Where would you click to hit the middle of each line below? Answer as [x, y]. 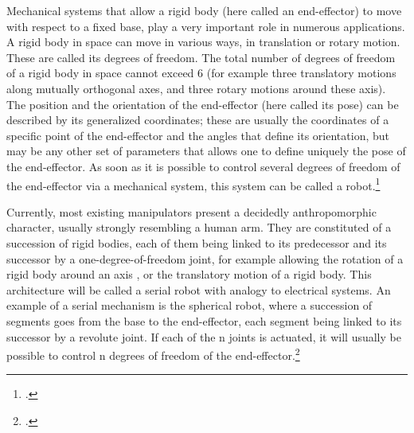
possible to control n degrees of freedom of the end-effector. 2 [153, 354]
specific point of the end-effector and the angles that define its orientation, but [198, 135]
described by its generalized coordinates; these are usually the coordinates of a [198, 120]
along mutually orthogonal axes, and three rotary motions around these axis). [196, 88]
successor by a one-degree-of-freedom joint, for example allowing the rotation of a [205, 258]
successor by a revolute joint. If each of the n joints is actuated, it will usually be [204, 336]
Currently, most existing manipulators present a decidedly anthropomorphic [191, 211]
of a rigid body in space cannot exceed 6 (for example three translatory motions [201, 73]
